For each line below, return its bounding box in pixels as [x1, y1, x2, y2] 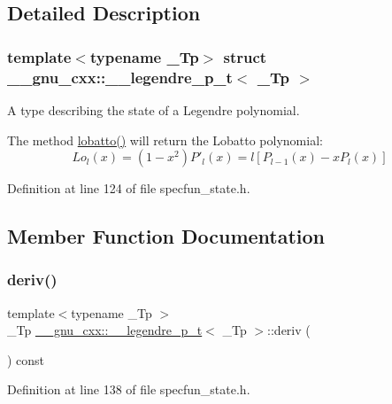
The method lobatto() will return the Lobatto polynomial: [7, 130, 323, 149]
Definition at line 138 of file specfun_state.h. [7, 380, 250, 399]
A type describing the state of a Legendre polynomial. [7, 100, 300, 119]
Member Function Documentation [7, 222, 326, 250]
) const [7, 350, 45, 369]
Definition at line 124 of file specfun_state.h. [7, 179, 250, 198]
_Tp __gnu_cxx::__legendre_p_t [7, 321, 203, 339]
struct [223, 45, 267, 67]
